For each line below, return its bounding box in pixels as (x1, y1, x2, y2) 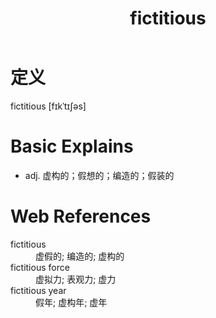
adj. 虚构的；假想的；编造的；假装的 (24, 169, 175, 181)
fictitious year (10, 284, 67, 296)
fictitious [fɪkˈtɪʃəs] (10, 100, 87, 112)
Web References (10, 205, 152, 228)
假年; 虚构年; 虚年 (35, 296, 108, 308)
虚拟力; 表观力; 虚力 (35, 273, 117, 285)
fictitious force (10, 261, 70, 273)
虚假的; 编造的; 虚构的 (35, 250, 125, 262)
